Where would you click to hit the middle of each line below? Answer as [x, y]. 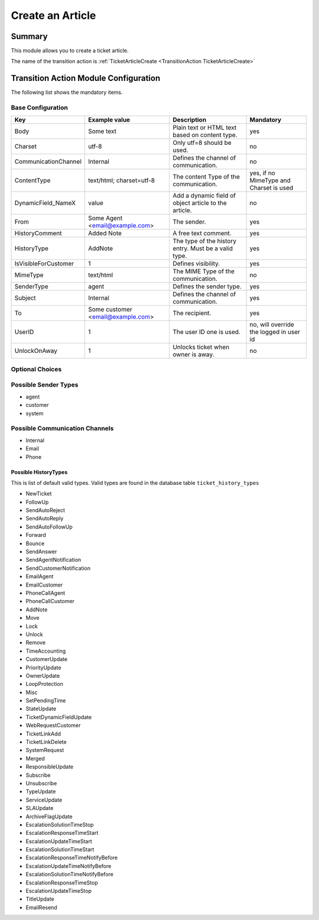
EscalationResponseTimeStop [62, 882]
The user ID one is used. [206, 332]
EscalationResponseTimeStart [62, 833]
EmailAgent [40, 576]
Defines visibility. [196, 263]
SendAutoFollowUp [49, 527]
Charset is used [271, 187]
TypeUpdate [41, 792]
